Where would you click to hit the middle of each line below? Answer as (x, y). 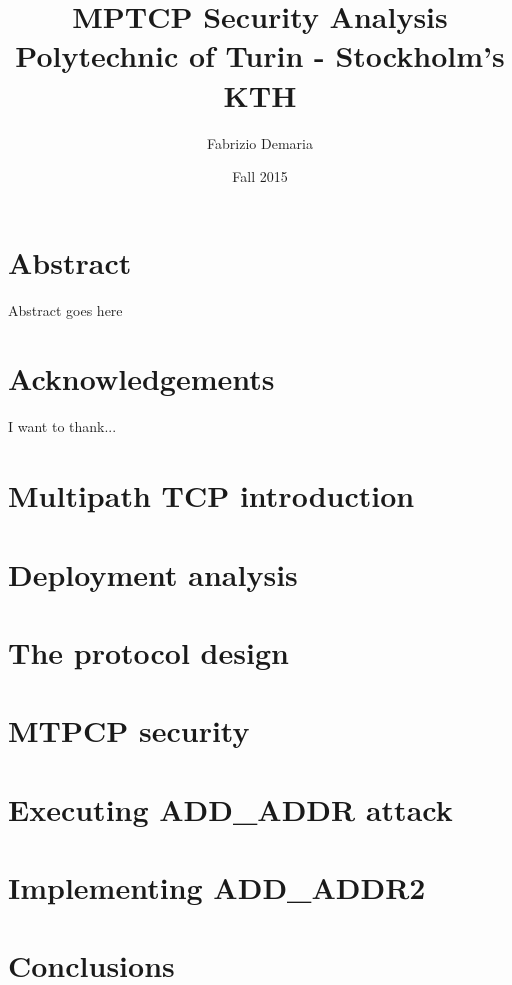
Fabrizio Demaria (260, 142)
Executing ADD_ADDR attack (230, 808)
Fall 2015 (260, 176)
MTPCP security (129, 730)
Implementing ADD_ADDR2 (217, 887)
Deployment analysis (153, 573)
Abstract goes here (65, 309)
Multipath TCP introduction (211, 495)
